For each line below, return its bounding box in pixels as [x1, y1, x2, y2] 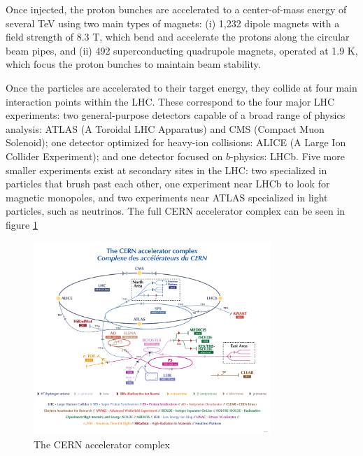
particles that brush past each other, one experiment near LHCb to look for [6, 176, 330, 191]
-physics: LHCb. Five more [230, 148, 345, 163]
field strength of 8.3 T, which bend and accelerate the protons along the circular [6, 29, 350, 44]
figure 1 [6, 217, 38, 231]
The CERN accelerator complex [34, 437, 170, 451]
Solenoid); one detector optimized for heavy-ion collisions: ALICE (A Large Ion [6, 135, 346, 150]
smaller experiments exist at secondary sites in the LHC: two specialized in [6, 162, 327, 177]
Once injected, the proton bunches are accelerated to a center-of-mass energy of [6, 2, 347, 16]
